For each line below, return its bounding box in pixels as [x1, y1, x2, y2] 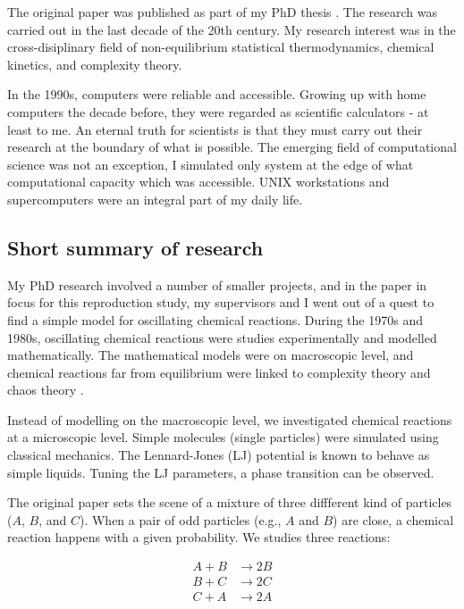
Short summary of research [7, 233, 264, 261]
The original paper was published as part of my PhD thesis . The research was [7, 3, 437, 21]
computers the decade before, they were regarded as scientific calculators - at [7, 102, 429, 121]
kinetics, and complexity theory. [7, 54, 182, 73]
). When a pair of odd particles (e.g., [79, 510, 282, 529]
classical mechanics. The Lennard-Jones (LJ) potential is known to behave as [7, 446, 430, 464]
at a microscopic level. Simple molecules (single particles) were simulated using [7, 428, 439, 446]
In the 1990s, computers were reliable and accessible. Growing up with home [7, 85, 426, 104]
